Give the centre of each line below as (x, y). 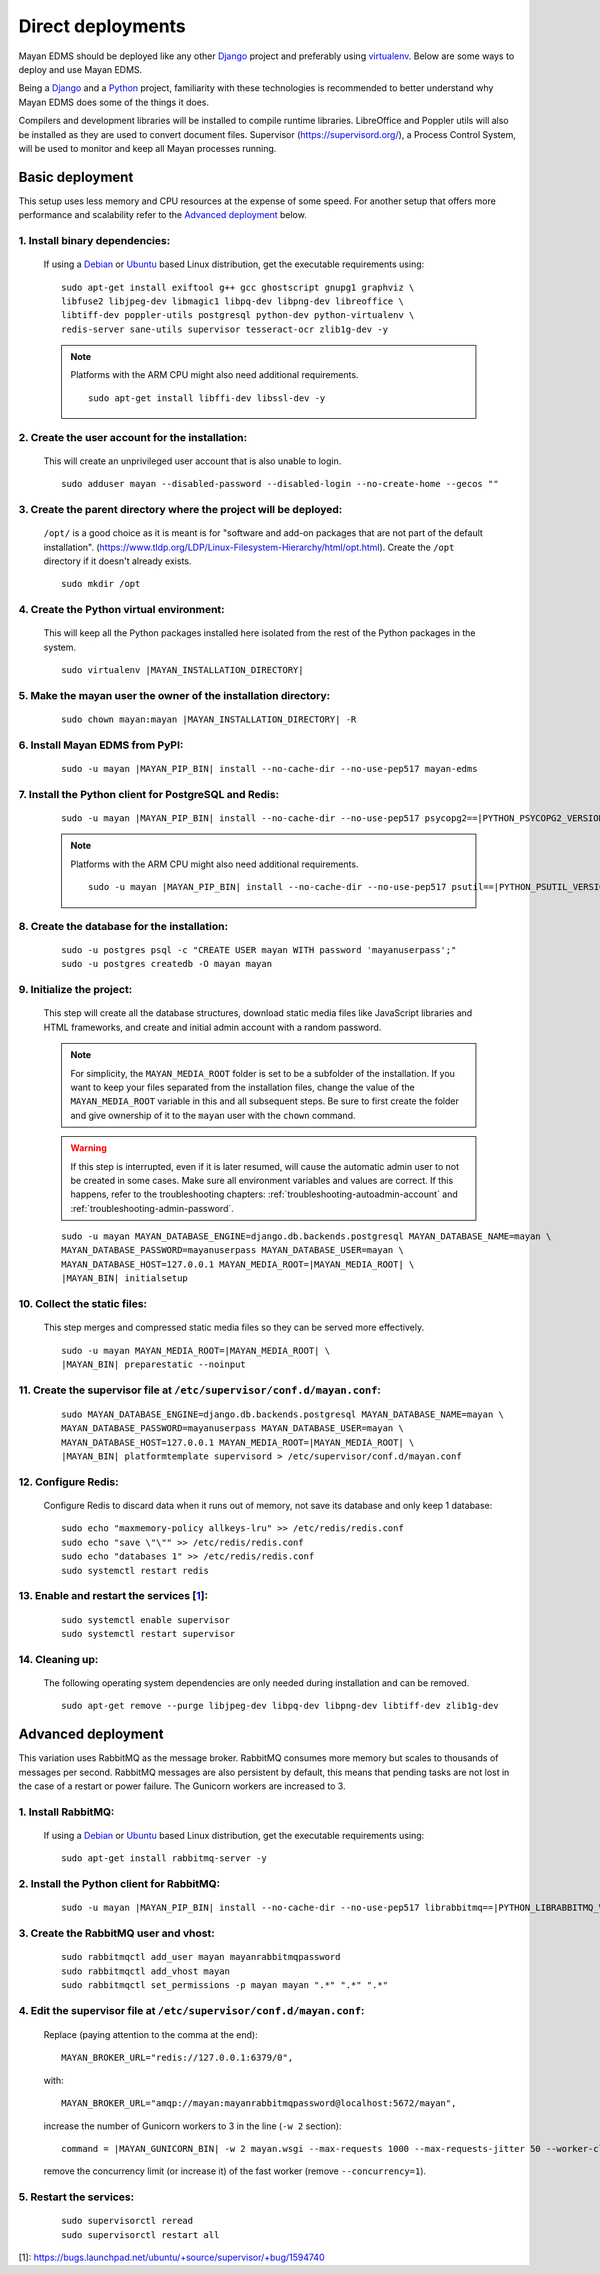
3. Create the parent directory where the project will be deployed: (180, 509)
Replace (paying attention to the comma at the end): (151, 2034)
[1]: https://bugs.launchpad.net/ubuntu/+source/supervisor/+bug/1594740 (171, 2257)
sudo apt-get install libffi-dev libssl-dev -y (207, 398)
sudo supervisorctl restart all (140, 2234)
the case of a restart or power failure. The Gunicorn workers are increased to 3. (182, 1786)
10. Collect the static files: (83, 1304)
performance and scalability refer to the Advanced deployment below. (162, 215)
